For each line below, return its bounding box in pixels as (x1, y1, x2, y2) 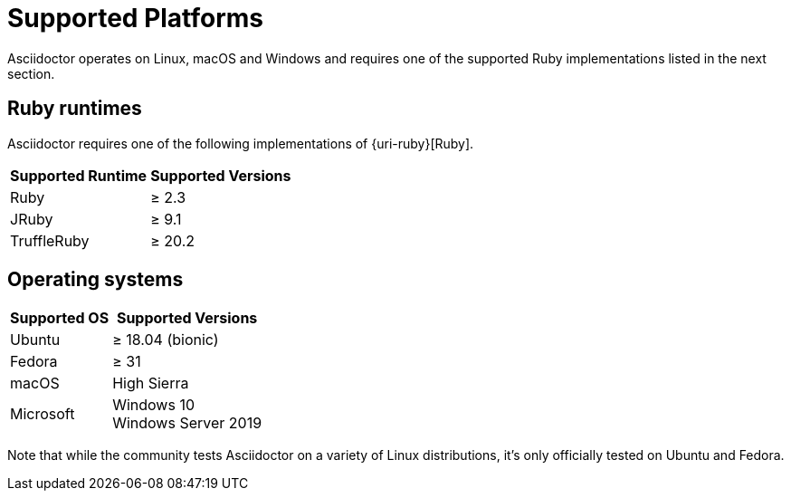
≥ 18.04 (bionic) (112, 330, 219, 350)
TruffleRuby (10, 231, 90, 250)
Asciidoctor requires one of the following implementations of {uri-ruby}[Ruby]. (7, 135, 474, 151)
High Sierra (112, 374, 189, 393)
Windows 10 (112, 396, 195, 415)
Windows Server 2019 (112, 414, 262, 433)
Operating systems (7, 268, 184, 292)
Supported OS (10, 309, 110, 328)
